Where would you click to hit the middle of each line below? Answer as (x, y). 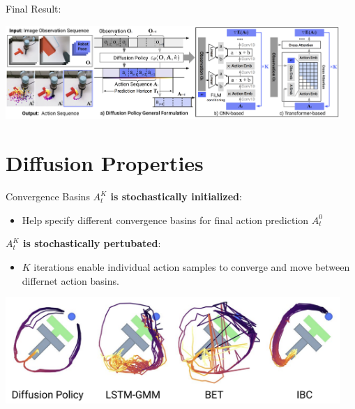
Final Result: (33, 8)
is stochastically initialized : (176, 196)
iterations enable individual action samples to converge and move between (192, 266)
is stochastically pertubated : (92, 243)
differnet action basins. (70, 280)
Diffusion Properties (105, 163)
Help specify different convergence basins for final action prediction (165, 220)
